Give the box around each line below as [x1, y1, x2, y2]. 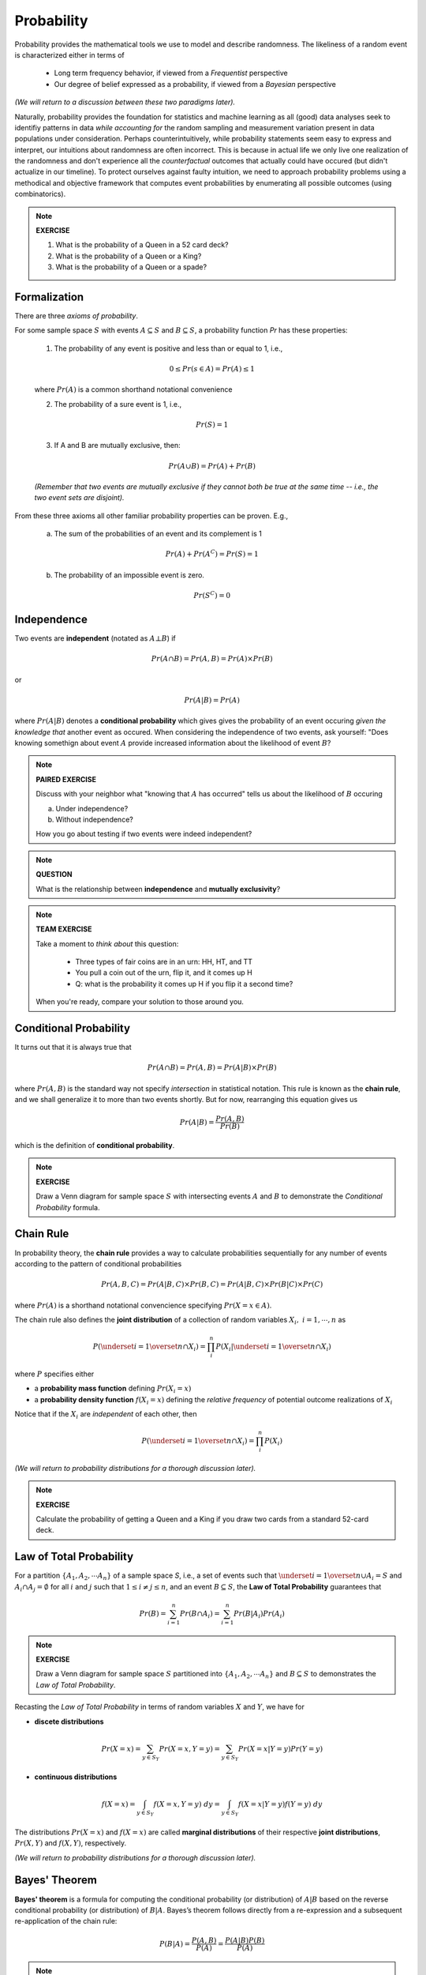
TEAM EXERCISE [35, 924, 92, 934]
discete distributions [34, 1717, 104, 1726]
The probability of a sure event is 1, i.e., [54, 399, 181, 408]
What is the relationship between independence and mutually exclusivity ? [35, 884, 281, 893]
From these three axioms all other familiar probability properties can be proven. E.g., [14, 510, 288, 521]
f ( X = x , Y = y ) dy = [153, 1800, 221, 1808]
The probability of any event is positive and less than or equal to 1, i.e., [54, 344, 283, 353]
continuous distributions [34, 1772, 118, 1781]
